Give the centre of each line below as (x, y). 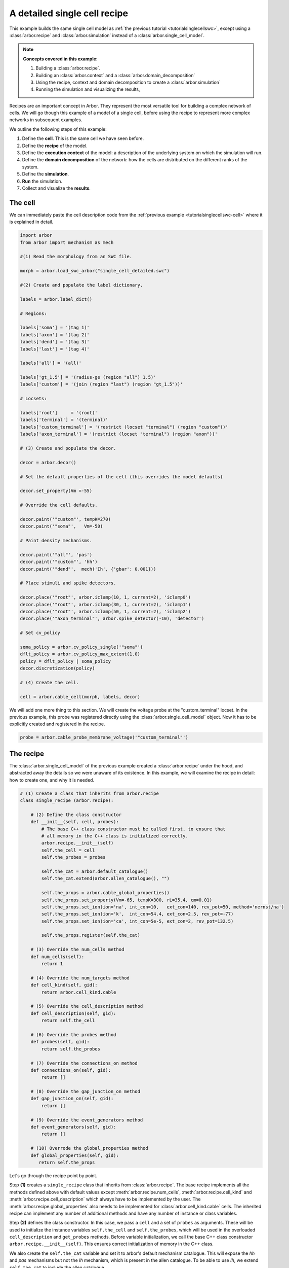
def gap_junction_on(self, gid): (72, 1099)
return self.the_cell (68, 1020)
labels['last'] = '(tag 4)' (55, 349)
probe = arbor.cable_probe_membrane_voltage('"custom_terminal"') (104, 737)
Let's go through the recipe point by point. (53, 1175)
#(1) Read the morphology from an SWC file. (76, 257)
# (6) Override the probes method (73, 1034)
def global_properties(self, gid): (75, 1155)
